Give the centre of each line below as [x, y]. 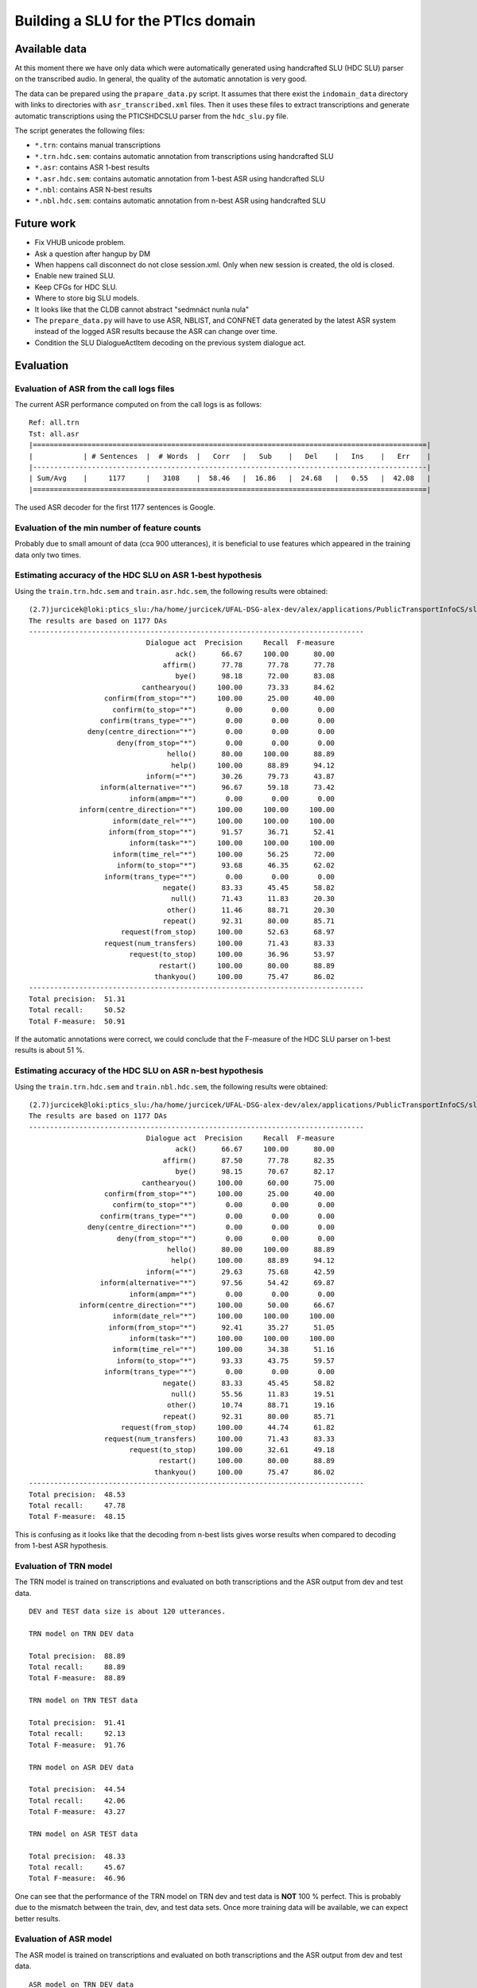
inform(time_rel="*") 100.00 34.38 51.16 [224, 1349]
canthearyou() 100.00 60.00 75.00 [238, 1182]
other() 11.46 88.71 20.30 [251, 910]
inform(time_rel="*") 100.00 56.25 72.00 [224, 854]
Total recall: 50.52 [77, 1010]
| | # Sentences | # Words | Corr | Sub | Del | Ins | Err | [230, 456]
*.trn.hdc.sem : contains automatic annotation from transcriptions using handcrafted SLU [184, 156]
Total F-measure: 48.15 [77, 1516]
